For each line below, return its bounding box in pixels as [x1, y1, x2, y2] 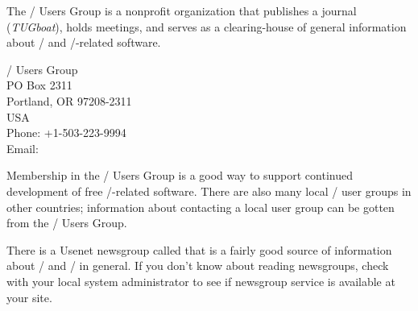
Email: [6, 139, 39, 156]
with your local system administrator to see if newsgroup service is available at [6, 272, 395, 289]
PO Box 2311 [6, 77, 72, 93]
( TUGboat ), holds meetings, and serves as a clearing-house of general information [6, 18, 407, 35]
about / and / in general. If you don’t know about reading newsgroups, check [6, 257, 389, 274]
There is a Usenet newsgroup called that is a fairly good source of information [6, 241, 392, 258]
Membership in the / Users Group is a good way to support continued [6, 167, 353, 184]
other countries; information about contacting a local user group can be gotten [6, 198, 395, 215]
